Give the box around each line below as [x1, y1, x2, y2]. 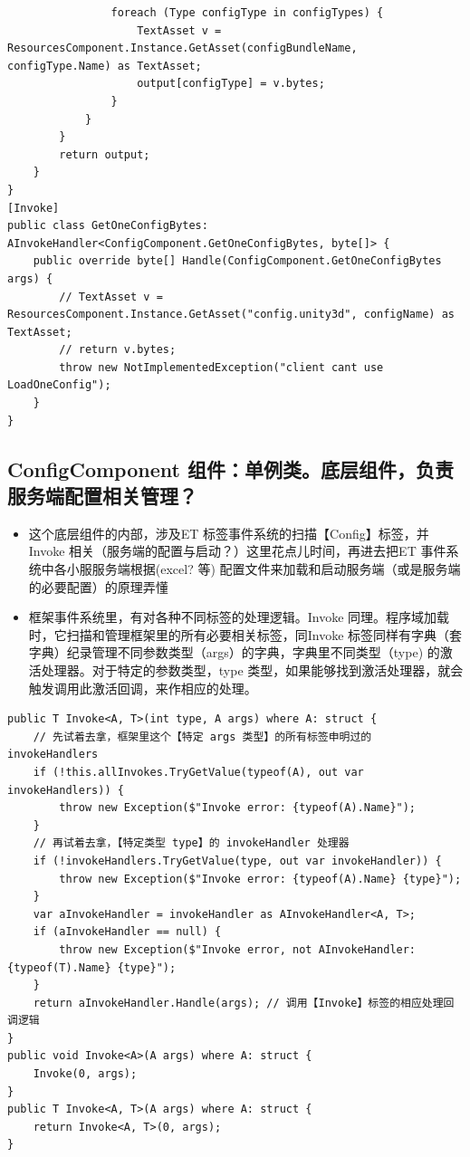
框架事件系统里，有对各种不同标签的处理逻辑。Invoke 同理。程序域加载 [28, 607, 450, 626]
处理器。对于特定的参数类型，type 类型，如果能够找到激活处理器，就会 [41, 661, 464, 679]
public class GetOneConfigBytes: [7, 219, 208, 233]
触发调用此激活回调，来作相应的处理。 [28, 678, 257, 697]
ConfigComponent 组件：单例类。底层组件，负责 [7, 454, 454, 483]
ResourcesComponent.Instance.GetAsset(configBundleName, [7, 42, 358, 55]
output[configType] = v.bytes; [137, 77, 325, 91]
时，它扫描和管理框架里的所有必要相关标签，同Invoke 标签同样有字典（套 [28, 625, 463, 644]
